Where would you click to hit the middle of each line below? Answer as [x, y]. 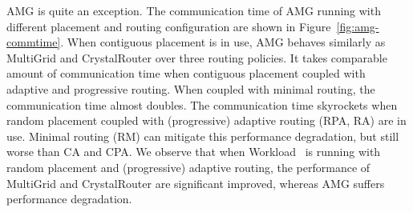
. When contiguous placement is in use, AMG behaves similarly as [223, 42]
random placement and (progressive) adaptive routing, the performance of [188, 167]
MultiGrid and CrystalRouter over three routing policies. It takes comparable [197, 57]
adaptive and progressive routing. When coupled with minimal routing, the [191, 88]
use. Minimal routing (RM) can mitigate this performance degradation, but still [203, 136]
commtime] [34, 42]
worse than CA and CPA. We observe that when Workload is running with [194, 152]
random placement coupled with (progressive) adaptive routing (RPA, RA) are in [206, 120]
